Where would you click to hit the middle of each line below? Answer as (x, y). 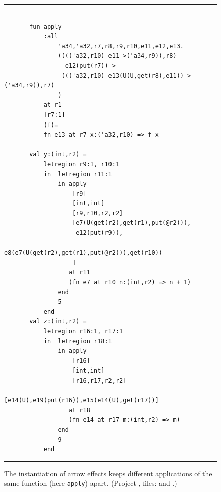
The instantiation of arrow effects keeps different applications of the (108, 473)
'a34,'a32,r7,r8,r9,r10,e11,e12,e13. (121, 46)
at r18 (79, 410)
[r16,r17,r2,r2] (99, 380)
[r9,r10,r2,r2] (98, 213)
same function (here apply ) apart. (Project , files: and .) (91, 483)
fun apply (45, 26)
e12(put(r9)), (99, 233)
